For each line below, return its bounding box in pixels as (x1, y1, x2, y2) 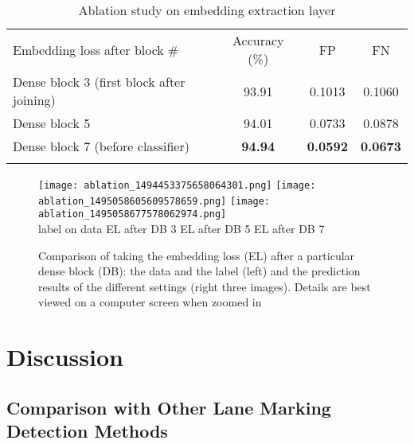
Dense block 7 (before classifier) (13, 137, 189, 155)
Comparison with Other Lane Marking (6, 395, 331, 419)
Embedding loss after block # (13, 40, 179, 59)
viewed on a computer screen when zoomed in (38, 294, 262, 310)
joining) (13, 91, 56, 109)
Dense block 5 (13, 114, 91, 132)
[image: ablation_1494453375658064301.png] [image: (38, 180, 316, 191)
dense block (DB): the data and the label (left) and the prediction (38, 263, 361, 279)
